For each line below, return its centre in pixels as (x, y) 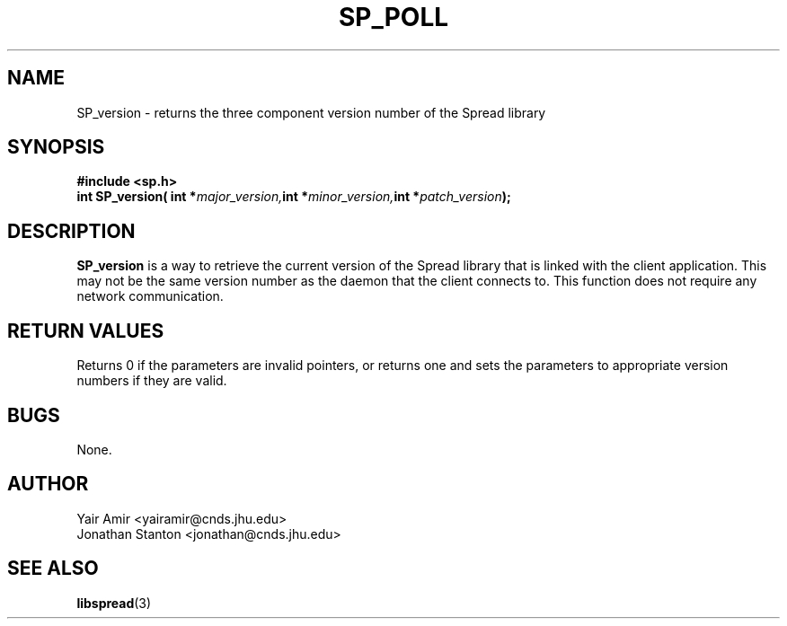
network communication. (150, 296)
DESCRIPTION (71, 231)
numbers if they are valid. (152, 381)
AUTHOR (48, 484)
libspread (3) (114, 603)
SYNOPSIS (56, 147)
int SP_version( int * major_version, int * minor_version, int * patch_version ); (294, 197)
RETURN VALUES (86, 331)
